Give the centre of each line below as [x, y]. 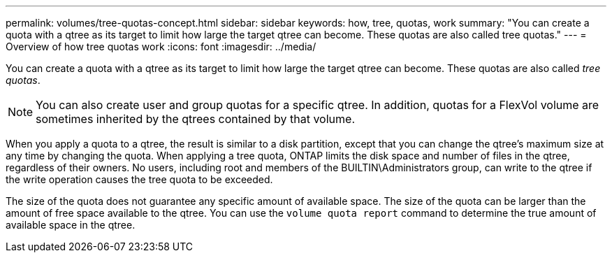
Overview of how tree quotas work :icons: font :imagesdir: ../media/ [161, 46]
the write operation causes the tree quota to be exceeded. [139, 179]
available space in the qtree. [71, 225]
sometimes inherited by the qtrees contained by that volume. [195, 119]
